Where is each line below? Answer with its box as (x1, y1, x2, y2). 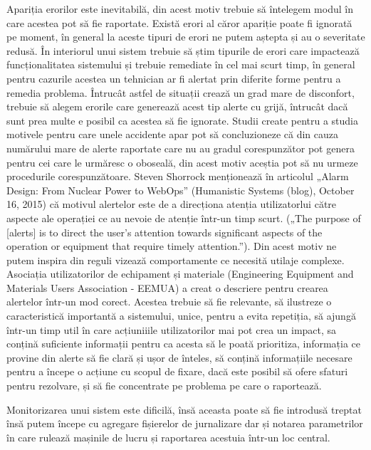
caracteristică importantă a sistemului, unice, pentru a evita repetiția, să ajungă (6, 308, 356, 323)
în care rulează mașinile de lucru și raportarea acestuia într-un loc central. (6, 429, 330, 444)
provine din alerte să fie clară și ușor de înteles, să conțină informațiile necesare (6, 350, 352, 365)
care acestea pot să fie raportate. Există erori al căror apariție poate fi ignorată (6, 15, 352, 30)
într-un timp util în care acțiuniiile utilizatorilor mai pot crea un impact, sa (6, 322, 337, 337)
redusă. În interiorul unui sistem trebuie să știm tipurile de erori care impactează (6, 43, 360, 58)
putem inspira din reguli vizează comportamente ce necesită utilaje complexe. (6, 252, 345, 267)
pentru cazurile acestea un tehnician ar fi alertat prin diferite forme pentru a (6, 70, 341, 85)
